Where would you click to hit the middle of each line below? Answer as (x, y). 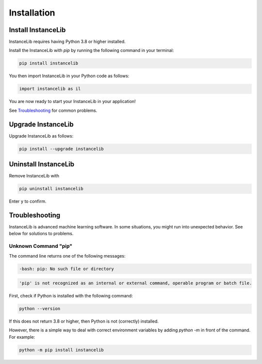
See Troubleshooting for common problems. (53, 110)
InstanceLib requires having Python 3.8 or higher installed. (67, 42)
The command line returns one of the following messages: (67, 256)
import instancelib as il (50, 89)
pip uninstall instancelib (51, 189)
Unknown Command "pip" (41, 246)
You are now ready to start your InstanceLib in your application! (72, 102)
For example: (22, 337)
